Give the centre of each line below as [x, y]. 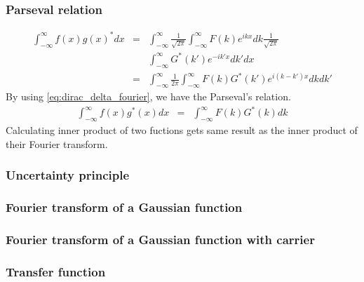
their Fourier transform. [57, 143]
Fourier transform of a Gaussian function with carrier [160, 239]
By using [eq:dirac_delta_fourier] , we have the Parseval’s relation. [148, 96]
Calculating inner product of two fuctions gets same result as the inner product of [182, 130]
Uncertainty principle [68, 175]
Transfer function [56, 271]
